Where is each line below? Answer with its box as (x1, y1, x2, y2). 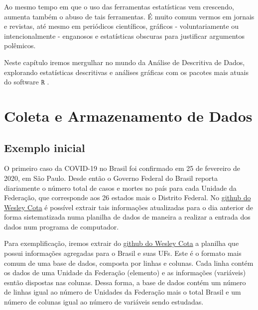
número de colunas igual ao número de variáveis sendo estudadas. (4, 297, 204, 307)
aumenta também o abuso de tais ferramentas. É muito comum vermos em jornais (4, 11, 255, 21)
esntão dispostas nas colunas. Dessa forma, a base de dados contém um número (4, 277, 246, 287)
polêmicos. (4, 40, 36, 51)
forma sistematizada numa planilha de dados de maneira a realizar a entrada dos (4, 212, 251, 222)
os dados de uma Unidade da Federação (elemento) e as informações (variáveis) (4, 267, 246, 278)
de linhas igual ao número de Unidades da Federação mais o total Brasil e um (4, 287, 241, 297)
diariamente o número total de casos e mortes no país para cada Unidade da (4, 182, 237, 193)
